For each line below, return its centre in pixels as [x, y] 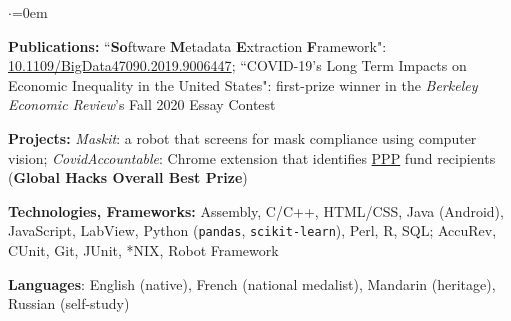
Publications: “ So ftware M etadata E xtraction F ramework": [197, 45]
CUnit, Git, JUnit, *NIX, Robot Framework [143, 250]
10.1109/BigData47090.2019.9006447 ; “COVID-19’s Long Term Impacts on [237, 65]
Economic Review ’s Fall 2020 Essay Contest [142, 104]
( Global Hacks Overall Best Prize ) [128, 177]
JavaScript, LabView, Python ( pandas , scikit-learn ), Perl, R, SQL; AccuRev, [252, 230]
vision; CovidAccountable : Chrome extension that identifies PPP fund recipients [252, 157]
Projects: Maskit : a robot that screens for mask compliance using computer [242, 137]
